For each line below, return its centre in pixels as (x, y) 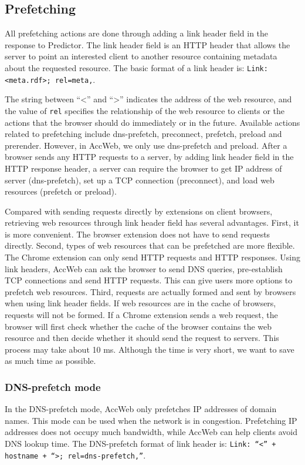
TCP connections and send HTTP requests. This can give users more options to (149, 280)
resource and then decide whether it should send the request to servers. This (142, 338)
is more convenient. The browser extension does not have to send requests (138, 234)
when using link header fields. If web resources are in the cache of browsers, (140, 303)
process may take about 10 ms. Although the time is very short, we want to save (150, 349)
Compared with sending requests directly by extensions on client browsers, (139, 211)
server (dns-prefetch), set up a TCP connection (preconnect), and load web (140, 180)
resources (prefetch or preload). (61, 191)
